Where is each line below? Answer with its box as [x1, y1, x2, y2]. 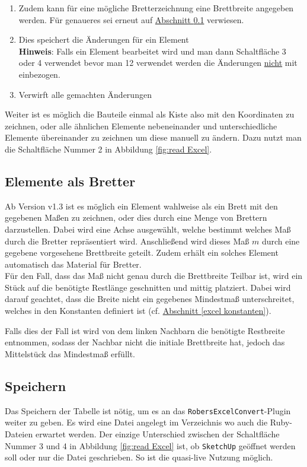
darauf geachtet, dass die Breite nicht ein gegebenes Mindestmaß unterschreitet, [5, 293, 295, 305]
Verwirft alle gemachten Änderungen [18, 88, 152, 100]
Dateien [5, 427, 33, 440]
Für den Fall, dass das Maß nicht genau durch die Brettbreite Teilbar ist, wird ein [5, 269, 303, 282]
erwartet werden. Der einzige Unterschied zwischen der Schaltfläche [35, 427, 280, 440]
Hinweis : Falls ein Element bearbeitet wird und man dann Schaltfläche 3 [18, 45, 286, 57]
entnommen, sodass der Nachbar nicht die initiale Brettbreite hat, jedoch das [5, 336, 285, 348]
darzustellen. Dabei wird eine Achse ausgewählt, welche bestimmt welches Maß [5, 223, 291, 235]
